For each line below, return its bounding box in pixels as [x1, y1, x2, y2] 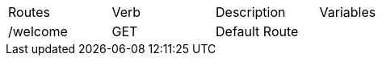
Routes [8, 4, 50, 20]
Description [216, 4, 286, 20]
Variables [319, 4, 376, 20]
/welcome [8, 23, 68, 39]
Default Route [216, 23, 299, 39]
